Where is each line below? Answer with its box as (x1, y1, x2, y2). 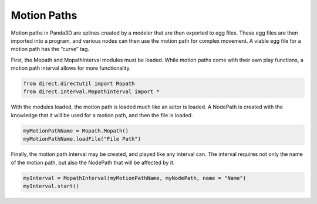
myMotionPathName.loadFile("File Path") (23, 135, 141, 142)
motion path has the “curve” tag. (11, 46, 90, 53)
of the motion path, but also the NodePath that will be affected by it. (11, 159, 175, 166)
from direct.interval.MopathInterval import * (23, 89, 160, 95)
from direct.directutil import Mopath (23, 80, 135, 87)
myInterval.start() (23, 182, 79, 189)
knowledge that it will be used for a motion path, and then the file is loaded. (11, 111, 193, 118)
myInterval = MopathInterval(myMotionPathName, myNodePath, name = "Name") (23, 175, 247, 181)
